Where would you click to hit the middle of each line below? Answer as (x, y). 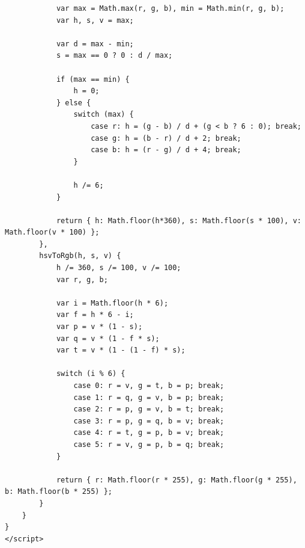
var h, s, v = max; (95, 20)
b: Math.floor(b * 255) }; (59, 492)
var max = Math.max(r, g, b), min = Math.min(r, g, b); (170, 8)
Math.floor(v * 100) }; (52, 232)
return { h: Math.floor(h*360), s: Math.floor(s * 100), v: (179, 220)
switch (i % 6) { (91, 374)
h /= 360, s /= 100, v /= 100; (119, 268)
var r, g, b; (82, 279)
